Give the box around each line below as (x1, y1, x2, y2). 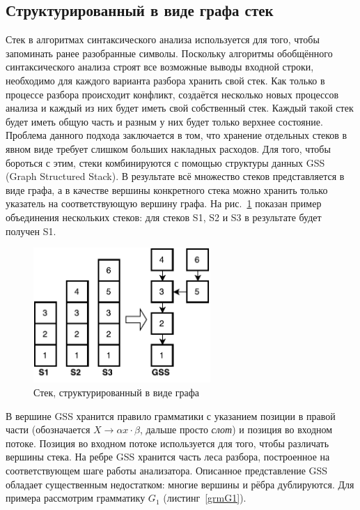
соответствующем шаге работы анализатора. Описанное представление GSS (6, 463, 328, 478)
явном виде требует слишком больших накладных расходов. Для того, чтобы (6, 141, 331, 156)
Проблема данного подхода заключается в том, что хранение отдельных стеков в (6, 128, 347, 142)
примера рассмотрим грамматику (6, 490, 146, 505)
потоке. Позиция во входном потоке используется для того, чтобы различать (6, 435, 329, 450)
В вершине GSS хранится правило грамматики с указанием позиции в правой (6, 408, 336, 423)
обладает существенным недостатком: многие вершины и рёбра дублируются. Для (6, 477, 354, 491)
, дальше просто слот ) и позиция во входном (139, 422, 333, 437)
